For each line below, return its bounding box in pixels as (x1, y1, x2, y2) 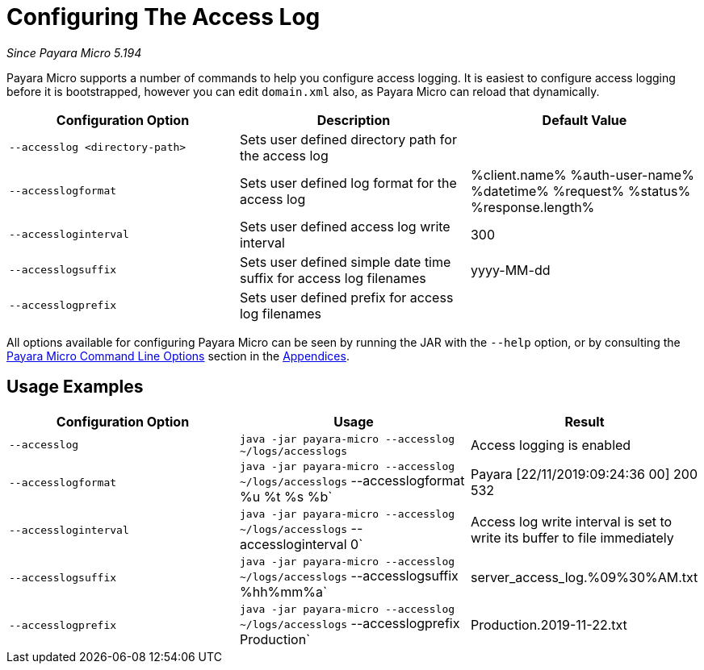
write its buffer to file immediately (470, 530, 674, 547)
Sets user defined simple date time (239, 253, 451, 270)
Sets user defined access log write (239, 218, 450, 235)
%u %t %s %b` (239, 488, 333, 505)
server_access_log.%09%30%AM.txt (470, 569, 698, 586)
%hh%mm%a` (239, 583, 328, 600)
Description (316, 111, 391, 128)
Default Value (542, 111, 627, 128)
